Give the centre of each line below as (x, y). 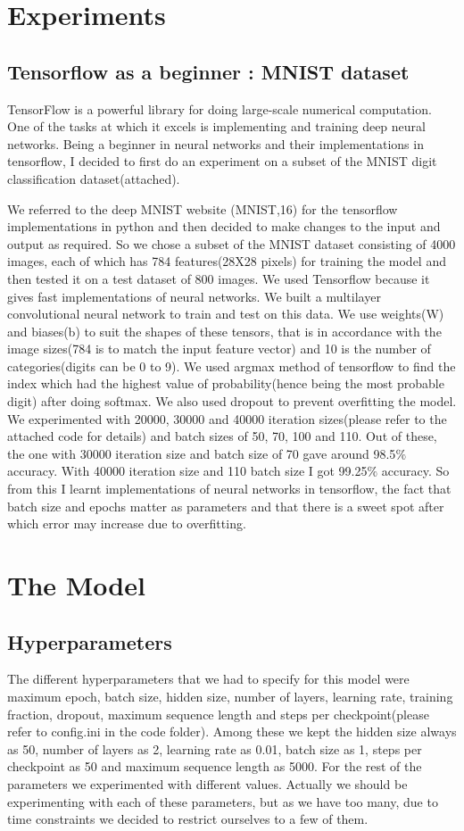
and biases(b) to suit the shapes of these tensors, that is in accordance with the (224, 331)
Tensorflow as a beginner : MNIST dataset (208, 71)
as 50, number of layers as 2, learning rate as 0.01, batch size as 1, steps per (215, 748)
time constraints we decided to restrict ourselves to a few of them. (188, 819)
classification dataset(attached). (94, 178)
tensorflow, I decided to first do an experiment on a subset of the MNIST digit (222, 161)
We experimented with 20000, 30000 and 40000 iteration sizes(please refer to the (227, 418)
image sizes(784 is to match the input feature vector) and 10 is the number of (219, 349)
